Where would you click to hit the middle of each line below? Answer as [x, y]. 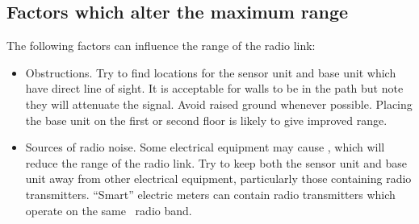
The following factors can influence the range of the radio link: [161, 46]
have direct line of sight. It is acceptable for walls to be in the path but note [214, 88]
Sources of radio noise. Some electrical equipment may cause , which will [205, 147]
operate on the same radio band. [109, 210]
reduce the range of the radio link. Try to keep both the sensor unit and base [216, 162]
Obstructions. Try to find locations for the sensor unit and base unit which [211, 72]
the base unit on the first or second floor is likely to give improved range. [206, 120]
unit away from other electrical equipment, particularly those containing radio [218, 178]
